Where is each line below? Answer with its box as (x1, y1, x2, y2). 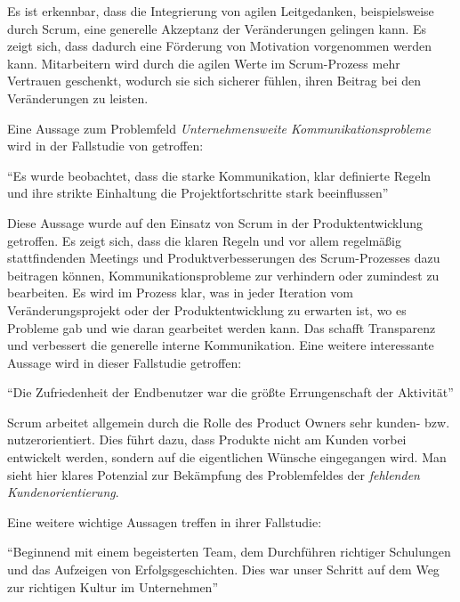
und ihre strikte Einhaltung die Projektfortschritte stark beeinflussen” (7, 183, 389, 202)
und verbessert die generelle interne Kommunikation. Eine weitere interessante (7, 336, 434, 354)
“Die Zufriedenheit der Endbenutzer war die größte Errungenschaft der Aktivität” (7, 383, 454, 402)
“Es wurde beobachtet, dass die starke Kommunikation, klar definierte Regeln (7, 166, 432, 184)
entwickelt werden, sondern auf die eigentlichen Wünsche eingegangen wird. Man (7, 448, 447, 467)
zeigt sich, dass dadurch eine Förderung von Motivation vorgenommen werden (7, 37, 432, 55)
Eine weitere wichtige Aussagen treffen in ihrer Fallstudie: (7, 512, 322, 531)
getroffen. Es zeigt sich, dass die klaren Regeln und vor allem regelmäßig (7, 231, 401, 249)
